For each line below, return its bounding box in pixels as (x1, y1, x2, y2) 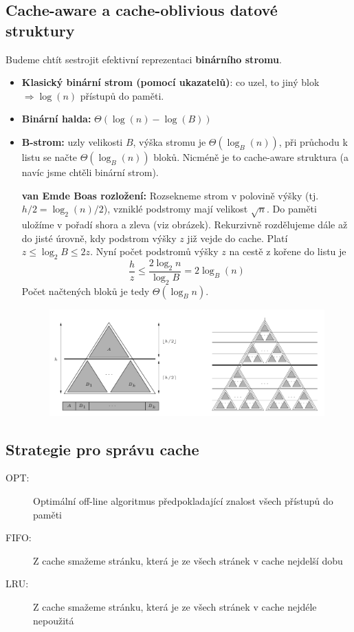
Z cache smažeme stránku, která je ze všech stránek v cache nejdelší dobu (33, 553, 343, 567)
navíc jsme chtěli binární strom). (21, 164, 159, 179)
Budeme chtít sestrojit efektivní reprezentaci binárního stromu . (5, 52, 282, 66)
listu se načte (21, 149, 78, 164)
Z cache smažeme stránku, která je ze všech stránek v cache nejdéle (33, 600, 317, 614)
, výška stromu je (133, 134, 206, 149)
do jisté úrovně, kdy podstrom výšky (21, 230, 177, 245)
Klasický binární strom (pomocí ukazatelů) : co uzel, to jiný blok (21, 75, 320, 89)
